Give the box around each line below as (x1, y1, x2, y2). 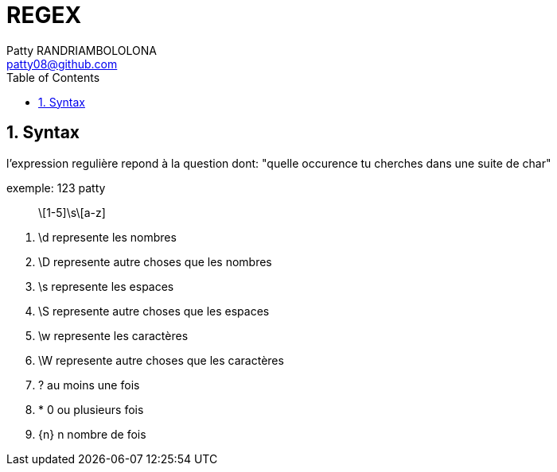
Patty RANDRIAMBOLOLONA (6, 43, 157, 57)
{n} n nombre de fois (38, 427, 146, 441)
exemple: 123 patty (6, 180, 106, 195)
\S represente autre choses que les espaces (38, 304, 270, 318)
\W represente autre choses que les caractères (38, 353, 284, 367)
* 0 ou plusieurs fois (38, 402, 144, 416)
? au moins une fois (38, 377, 140, 392)
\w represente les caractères (38, 328, 189, 342)
